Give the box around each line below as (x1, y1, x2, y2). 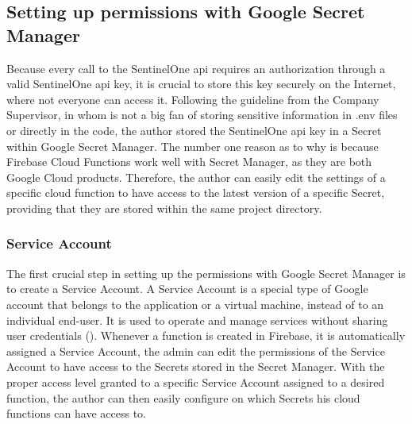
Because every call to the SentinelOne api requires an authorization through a (6, 60, 386, 76)
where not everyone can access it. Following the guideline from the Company (6, 91, 379, 107)
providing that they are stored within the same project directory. (6, 199, 322, 216)
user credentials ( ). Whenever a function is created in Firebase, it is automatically (6, 327, 406, 344)
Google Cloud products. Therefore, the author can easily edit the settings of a (6, 168, 386, 185)
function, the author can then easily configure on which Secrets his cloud (6, 389, 360, 406)
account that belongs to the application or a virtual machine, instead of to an (6, 295, 384, 312)
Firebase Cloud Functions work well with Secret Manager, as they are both (6, 153, 372, 170)
